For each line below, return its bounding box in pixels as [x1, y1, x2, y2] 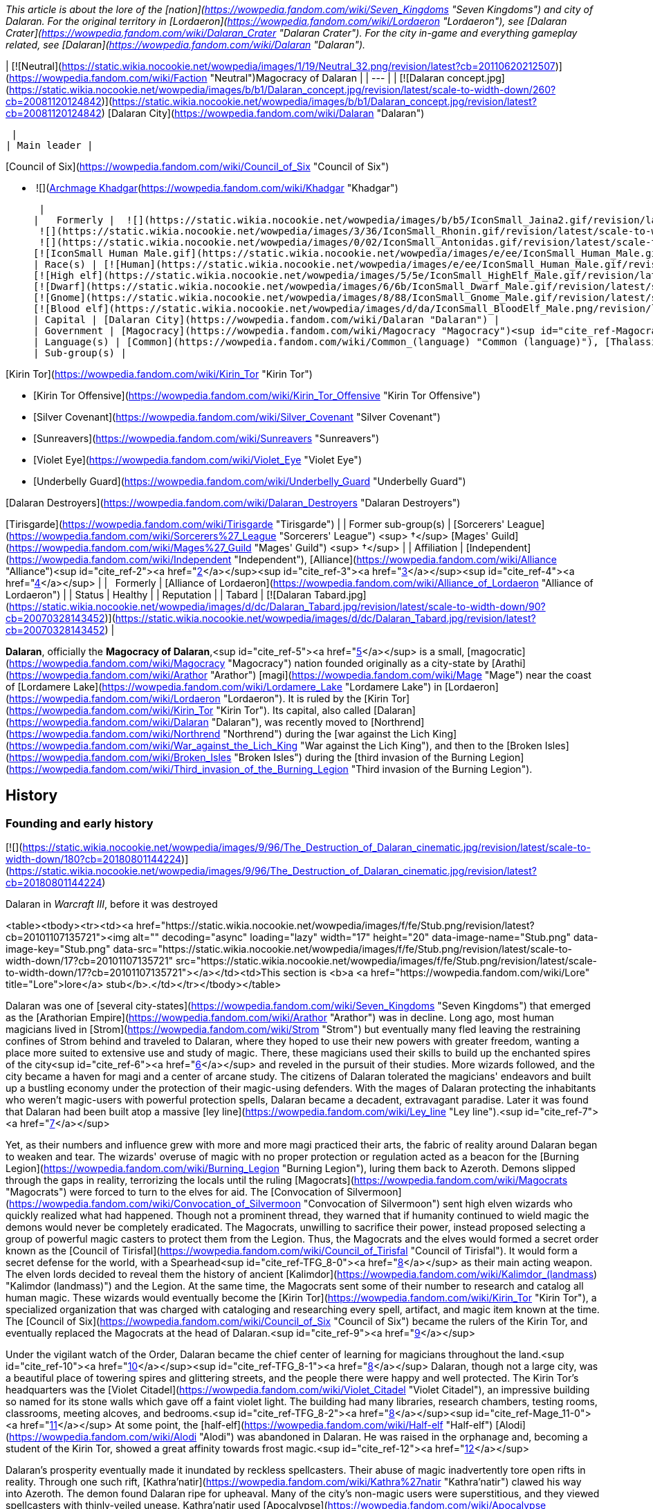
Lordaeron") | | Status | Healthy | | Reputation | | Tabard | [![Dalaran [6, 589, 312, 601]
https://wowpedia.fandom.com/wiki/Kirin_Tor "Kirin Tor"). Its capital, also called [9, 704, 371, 716]
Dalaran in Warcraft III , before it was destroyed [6, 898, 218, 911]
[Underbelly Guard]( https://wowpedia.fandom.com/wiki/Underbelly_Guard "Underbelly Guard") [33, 475, 466, 487]
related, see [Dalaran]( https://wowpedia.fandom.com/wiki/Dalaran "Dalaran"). [6, 39, 366, 51]
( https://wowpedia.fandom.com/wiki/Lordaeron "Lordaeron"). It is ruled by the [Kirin [6, 693, 389, 704]
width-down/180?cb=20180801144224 [6, 853, 182, 866]
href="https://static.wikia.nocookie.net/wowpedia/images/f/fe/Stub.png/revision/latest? [136, 920, 535, 932]
